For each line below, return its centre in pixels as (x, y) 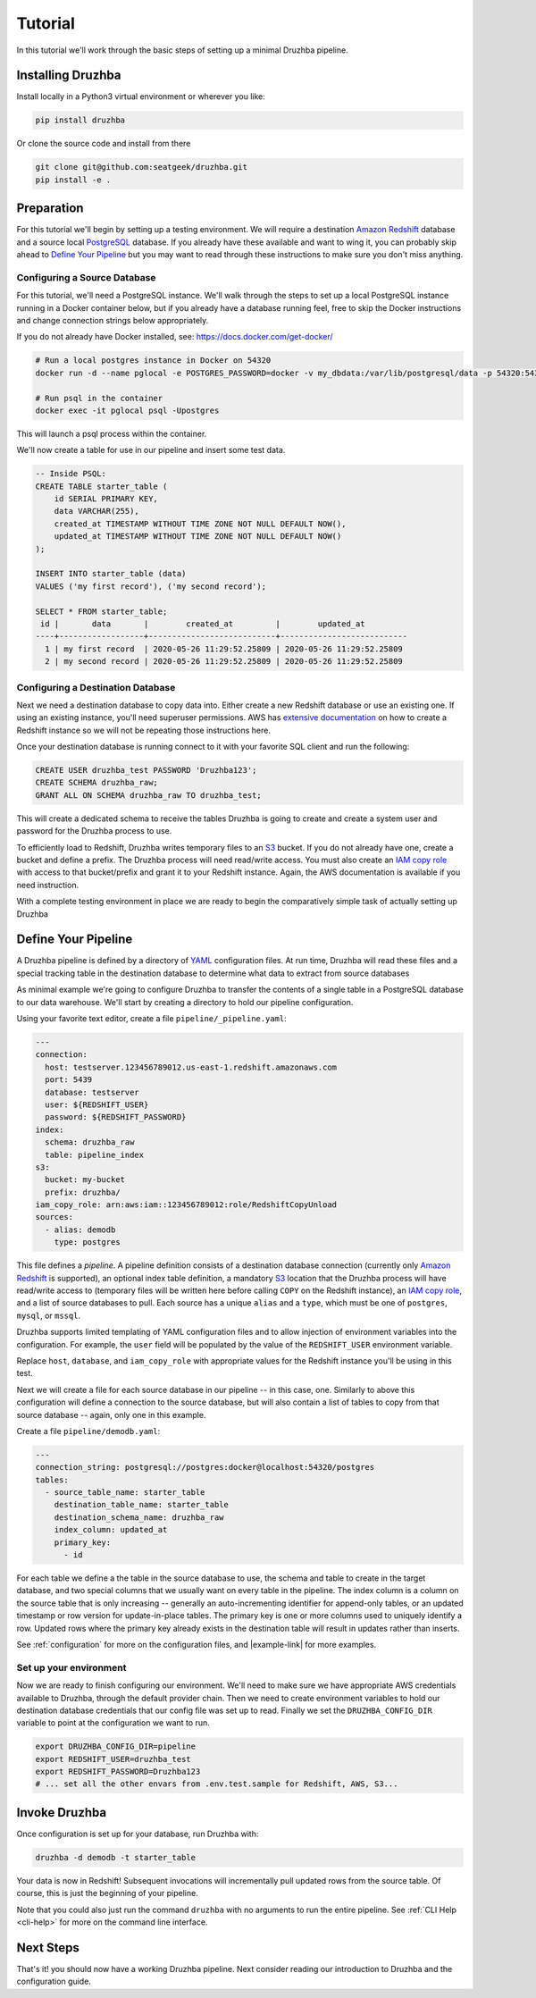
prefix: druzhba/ (83, 1192)
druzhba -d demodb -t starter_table (116, 1857)
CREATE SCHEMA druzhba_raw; (96, 783)
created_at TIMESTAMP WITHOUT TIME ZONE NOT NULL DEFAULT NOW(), (200, 524)
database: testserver (92, 1092)
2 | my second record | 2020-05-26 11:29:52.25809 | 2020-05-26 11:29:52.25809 (224, 662)
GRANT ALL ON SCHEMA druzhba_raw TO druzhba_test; (149, 795)
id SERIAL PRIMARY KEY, (106, 499)
